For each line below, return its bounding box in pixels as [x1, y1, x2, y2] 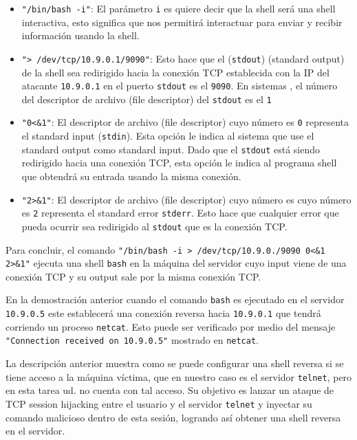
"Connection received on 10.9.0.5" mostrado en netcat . [6, 333, 259, 347]
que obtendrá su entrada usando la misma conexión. [21, 168, 241, 183]
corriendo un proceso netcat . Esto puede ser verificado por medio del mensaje [6, 319, 336, 333]
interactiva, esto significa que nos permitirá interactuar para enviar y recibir [21, 14, 343, 29]
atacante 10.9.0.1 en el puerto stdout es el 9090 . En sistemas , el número [21, 78, 338, 93]
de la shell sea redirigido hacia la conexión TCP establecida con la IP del [21, 65, 329, 79]
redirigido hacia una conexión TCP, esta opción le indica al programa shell [21, 155, 337, 170]
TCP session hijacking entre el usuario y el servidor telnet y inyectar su [6, 396, 312, 410]
